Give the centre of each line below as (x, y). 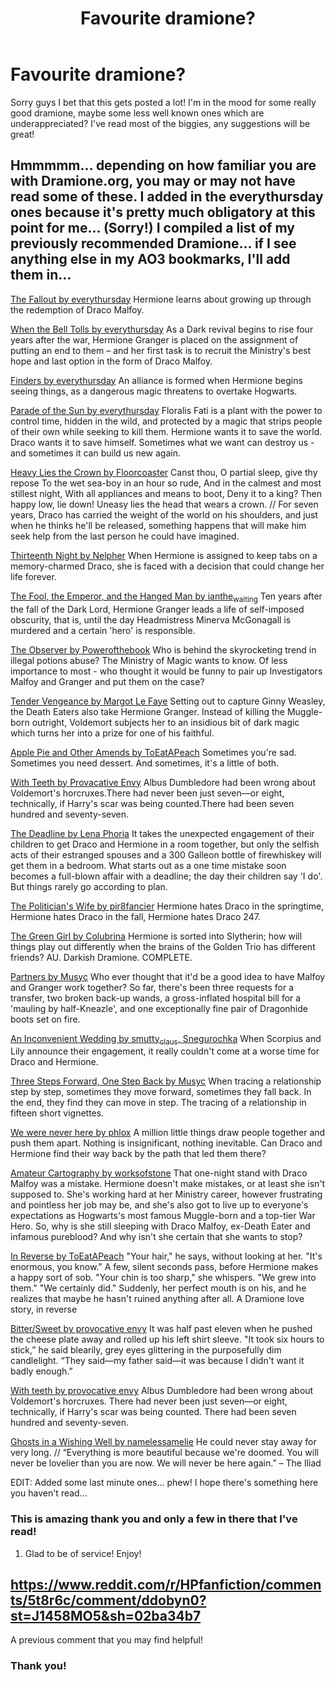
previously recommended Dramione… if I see (153, 243)
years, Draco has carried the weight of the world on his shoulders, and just (164, 514)
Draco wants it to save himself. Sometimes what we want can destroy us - (162, 442)
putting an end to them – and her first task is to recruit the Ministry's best (161, 350)
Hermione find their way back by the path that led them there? (138, 1154)
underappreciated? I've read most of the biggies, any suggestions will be (160, 123)
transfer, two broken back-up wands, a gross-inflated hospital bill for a (156, 998)
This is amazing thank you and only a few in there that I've (154, 1519)
